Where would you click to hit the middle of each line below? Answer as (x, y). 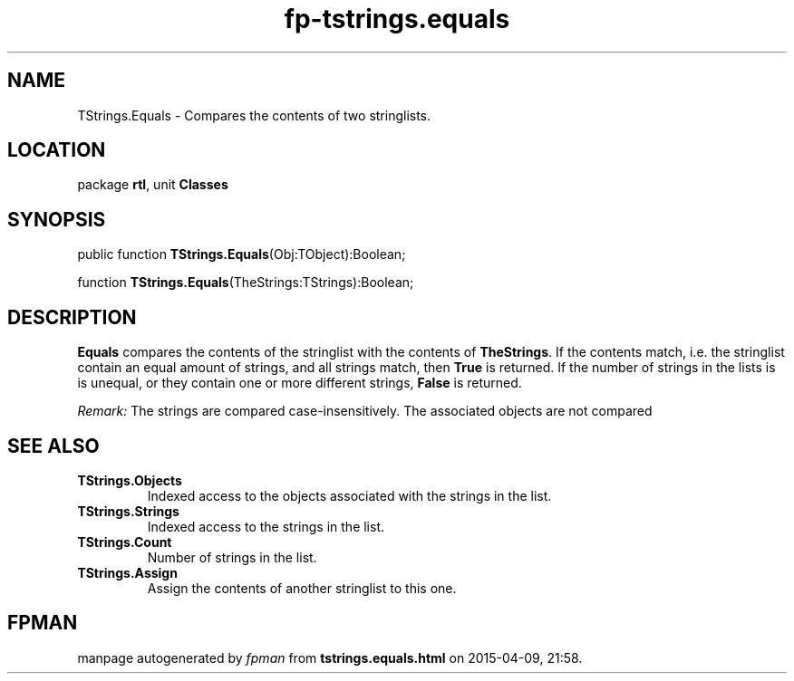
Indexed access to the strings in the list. (266, 526)
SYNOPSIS (57, 219)
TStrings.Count (125, 542)
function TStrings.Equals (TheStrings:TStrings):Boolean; (246, 283)
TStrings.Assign (127, 572)
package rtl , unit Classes (153, 185)
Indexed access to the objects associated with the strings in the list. (349, 495)
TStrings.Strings (128, 511)
